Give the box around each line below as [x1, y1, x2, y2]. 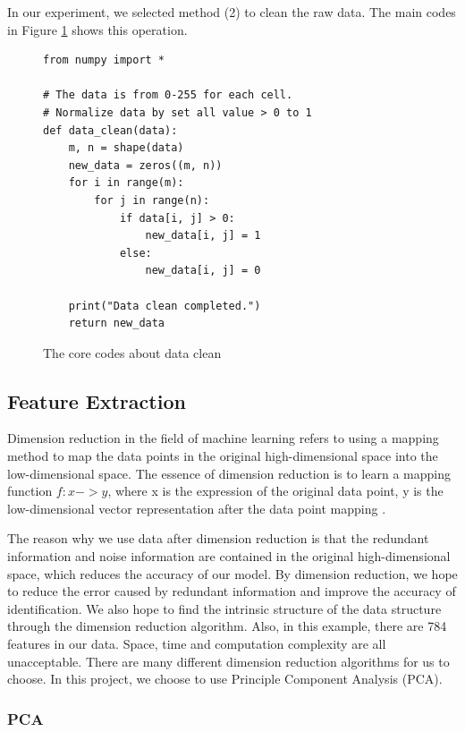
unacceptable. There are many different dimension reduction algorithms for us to [7, 651, 450, 670]
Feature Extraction [7, 387, 186, 414]
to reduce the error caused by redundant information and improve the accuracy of [7, 582, 456, 600]
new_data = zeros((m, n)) [68, 158, 223, 172]
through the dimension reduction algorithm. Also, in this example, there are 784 [7, 617, 447, 635]
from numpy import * [43, 54, 165, 67]
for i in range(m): [68, 176, 184, 190]
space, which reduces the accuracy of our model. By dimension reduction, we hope [7, 564, 458, 583]
